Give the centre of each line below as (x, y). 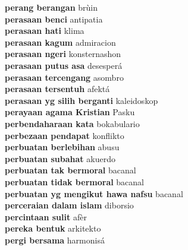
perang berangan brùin (51, 7)
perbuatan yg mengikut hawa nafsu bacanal (94, 193)
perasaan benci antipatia (54, 19)
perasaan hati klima (45, 31)
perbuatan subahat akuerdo (60, 158)
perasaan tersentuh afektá (57, 89)
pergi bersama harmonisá (55, 240)
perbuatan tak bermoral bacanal (70, 170)
